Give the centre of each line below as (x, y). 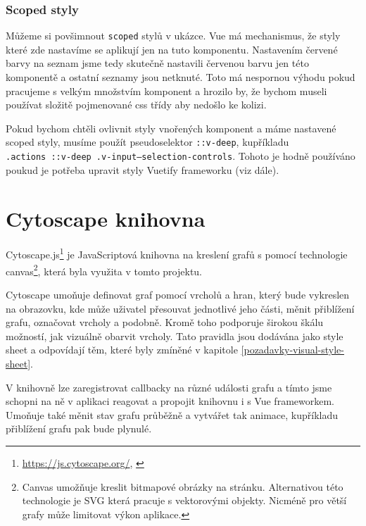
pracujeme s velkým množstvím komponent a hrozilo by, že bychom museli (166, 90)
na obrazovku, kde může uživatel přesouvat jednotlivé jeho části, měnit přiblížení (180, 308)
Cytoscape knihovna (106, 218)
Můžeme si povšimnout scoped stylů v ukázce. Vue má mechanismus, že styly (173, 36)
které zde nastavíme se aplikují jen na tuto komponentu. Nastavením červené (172, 49)
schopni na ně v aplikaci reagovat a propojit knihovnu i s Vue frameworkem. (170, 401)
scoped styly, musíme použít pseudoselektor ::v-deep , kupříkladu (147, 142)
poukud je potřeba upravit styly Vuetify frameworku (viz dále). (143, 169)
